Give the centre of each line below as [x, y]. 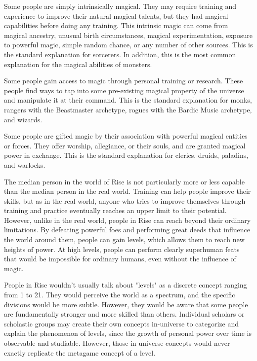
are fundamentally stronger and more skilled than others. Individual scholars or [124, 314]
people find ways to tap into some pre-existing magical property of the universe [124, 90]
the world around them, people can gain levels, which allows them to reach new [124, 239]
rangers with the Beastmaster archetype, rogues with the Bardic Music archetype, [128, 109]
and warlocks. [25, 164]
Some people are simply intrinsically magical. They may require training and [120, 6]
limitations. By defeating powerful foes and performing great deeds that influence [127, 230]
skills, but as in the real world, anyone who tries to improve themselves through [125, 200]
